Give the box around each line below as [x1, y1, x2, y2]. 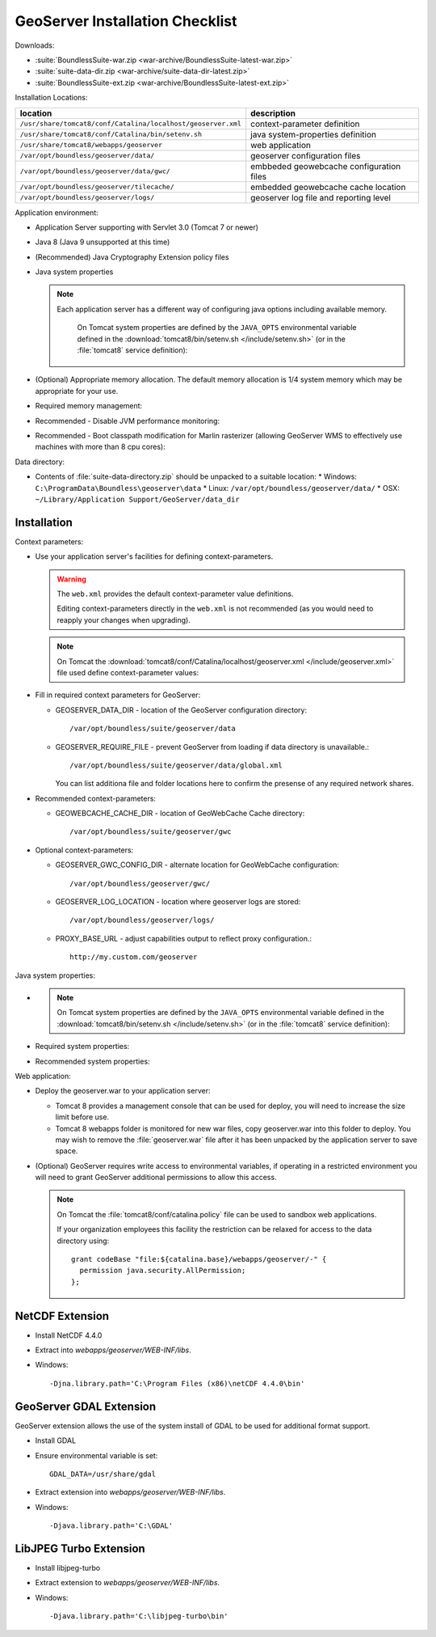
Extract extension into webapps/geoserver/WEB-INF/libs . [35, 1487, 226, 1497]
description [250, 108, 296, 119]
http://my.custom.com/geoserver [69, 953, 198, 962]
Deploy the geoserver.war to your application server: [35, 1086, 211, 1096]
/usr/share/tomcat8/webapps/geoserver [19, 141, 163, 149]
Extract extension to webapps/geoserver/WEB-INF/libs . [35, 1578, 220, 1588]
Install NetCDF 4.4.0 [35, 1330, 103, 1340]
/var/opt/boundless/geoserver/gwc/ [69, 878, 211, 888]
